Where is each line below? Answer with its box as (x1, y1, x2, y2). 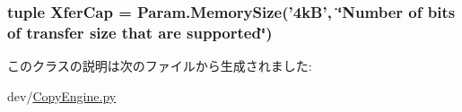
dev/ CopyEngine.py (7, 86, 117, 105)
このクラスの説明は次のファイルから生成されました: (7, 56, 312, 75)
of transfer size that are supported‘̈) (7, 21, 273, 43)
